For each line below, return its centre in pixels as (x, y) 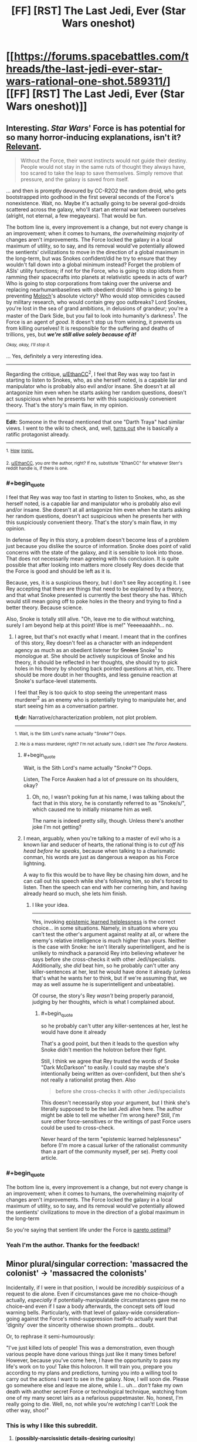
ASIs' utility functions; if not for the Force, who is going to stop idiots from (95, 271)
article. (49, 1158)
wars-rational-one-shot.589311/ (86, 81)
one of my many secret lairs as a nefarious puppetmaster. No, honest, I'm (95, 1397)
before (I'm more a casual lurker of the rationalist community (114, 1146)
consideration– (162, 1312)
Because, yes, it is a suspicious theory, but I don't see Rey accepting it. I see (98, 582)
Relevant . (24, 146)
